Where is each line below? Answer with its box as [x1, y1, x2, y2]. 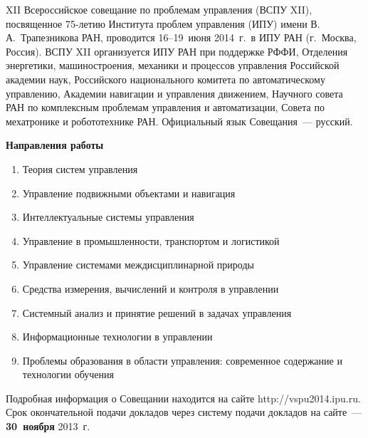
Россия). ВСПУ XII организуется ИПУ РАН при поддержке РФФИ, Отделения [6, 43, 348, 58]
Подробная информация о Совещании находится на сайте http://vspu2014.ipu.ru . [6, 390, 361, 405]
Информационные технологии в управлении [22, 329, 213, 344]
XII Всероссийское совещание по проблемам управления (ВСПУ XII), [6, 2, 312, 16]
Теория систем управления [22, 161, 138, 176]
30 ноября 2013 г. [6, 419, 90, 434]
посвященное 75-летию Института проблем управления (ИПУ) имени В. [6, 16, 320, 31]
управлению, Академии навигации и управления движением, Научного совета [6, 85, 343, 100]
